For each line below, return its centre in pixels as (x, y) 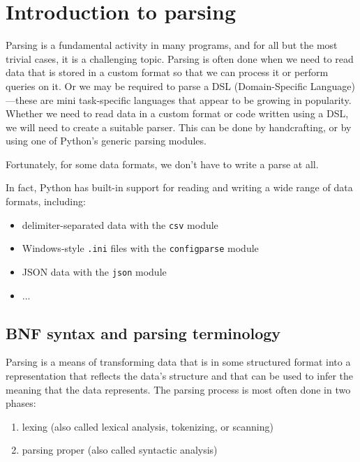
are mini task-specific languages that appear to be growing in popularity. (196, 99)
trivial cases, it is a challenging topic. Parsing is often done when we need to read (180, 58)
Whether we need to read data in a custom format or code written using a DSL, (177, 113)
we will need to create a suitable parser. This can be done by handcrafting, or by (179, 127)
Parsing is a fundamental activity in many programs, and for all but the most (172, 45)
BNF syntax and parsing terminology (143, 333)
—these (22, 99)
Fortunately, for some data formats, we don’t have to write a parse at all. (162, 164)
